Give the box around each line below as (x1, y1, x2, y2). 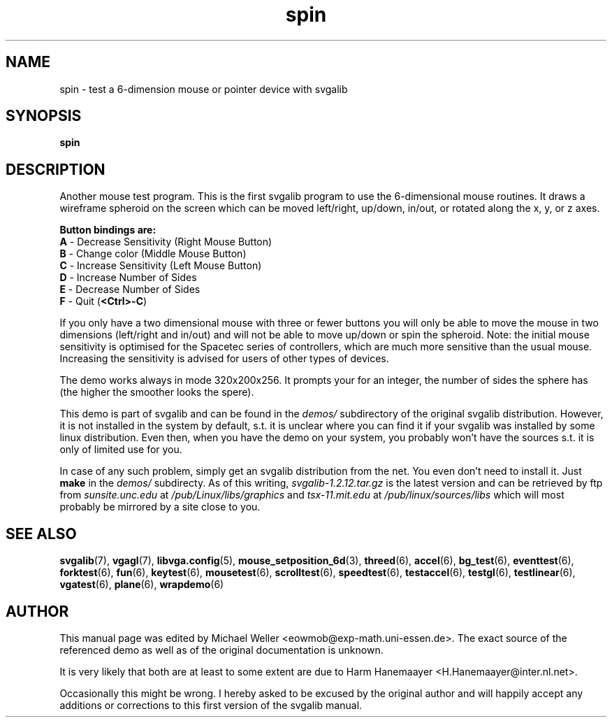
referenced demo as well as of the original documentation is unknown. (59, 643, 384, 656)
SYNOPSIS (6, 107, 82, 125)
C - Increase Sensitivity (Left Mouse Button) (59, 259, 262, 272)
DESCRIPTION (6, 160, 105, 178)
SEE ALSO (6, 524, 77, 543)
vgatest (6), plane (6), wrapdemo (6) (59, 578, 224, 591)
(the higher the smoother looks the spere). (59, 386, 254, 399)
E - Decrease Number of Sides (59, 283, 201, 296)
